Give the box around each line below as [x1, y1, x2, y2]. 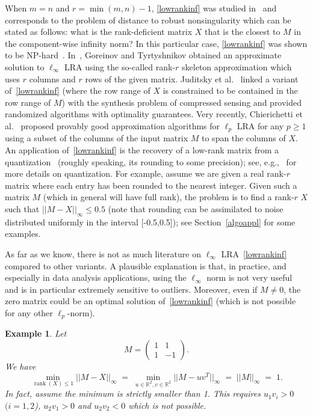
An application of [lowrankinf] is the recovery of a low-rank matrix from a [5, 143, 279, 156]
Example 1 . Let [5, 327, 67, 340]
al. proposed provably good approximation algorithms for [5, 119, 220, 132]
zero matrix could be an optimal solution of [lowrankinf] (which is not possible [5, 295, 296, 307]
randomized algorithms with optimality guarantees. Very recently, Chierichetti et [5, 108, 303, 120]
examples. [5, 227, 41, 240]
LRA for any [237, 119, 284, 132]
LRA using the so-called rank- [64, 60, 176, 73]
